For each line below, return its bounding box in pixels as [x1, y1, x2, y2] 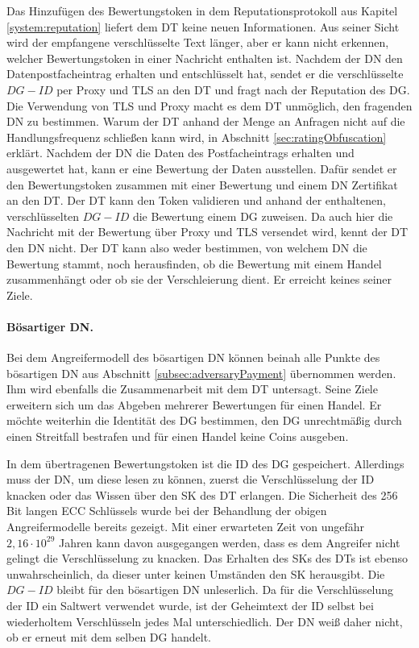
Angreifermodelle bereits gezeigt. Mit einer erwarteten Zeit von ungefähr [6, 518, 365, 535]
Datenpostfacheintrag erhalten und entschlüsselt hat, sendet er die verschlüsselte [6, 65, 404, 82]
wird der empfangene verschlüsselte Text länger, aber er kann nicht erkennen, [6, 34, 389, 51]
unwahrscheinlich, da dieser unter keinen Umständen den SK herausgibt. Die [6, 565, 385, 582]
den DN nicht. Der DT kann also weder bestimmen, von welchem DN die [6, 239, 367, 255]
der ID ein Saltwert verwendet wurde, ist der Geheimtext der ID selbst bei [6, 596, 374, 613]
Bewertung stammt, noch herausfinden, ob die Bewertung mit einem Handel [6, 255, 382, 272]
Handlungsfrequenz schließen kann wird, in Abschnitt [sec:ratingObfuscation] [6, 128, 387, 145]
